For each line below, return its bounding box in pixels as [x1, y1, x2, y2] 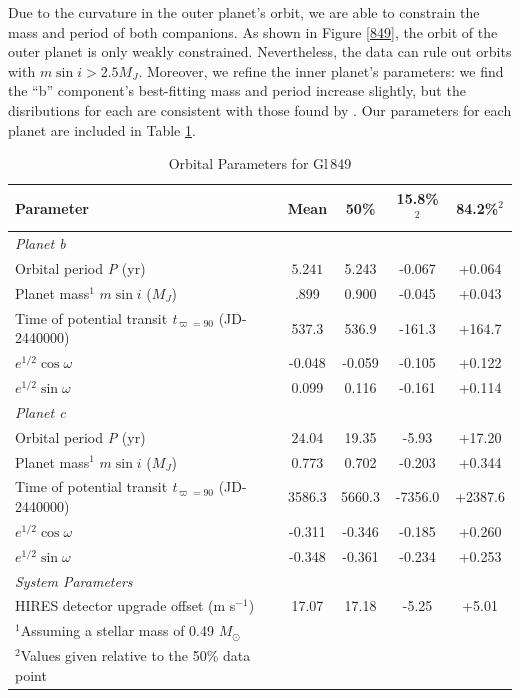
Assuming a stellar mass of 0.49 [20, 620, 214, 641]
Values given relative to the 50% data [20, 645, 251, 666]
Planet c [15, 401, 66, 422]
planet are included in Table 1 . [8, 119, 196, 140]
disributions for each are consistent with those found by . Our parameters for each [8, 99, 512, 120]
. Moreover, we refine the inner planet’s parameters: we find [138, 60, 504, 81]
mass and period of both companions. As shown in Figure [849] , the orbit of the [8, 21, 498, 42]
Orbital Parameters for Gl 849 [168, 153, 352, 174]
